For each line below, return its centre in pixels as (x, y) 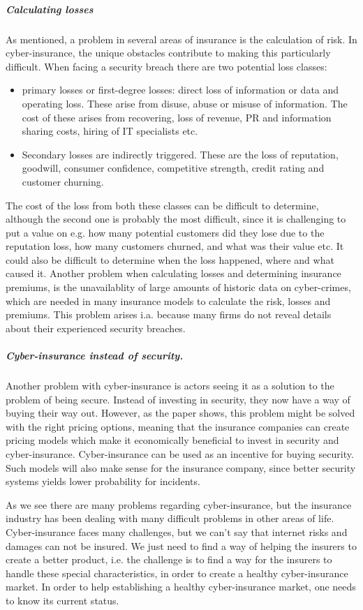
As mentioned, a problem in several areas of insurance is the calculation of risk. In (181, 39)
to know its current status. (62, 600)
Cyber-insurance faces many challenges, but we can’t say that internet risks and (177, 531)
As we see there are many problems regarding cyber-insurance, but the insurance (179, 504)
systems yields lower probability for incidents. (103, 481)
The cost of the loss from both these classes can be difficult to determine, (162, 205)
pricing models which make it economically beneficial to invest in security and (172, 440)
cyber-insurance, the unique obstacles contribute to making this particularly (168, 53)
